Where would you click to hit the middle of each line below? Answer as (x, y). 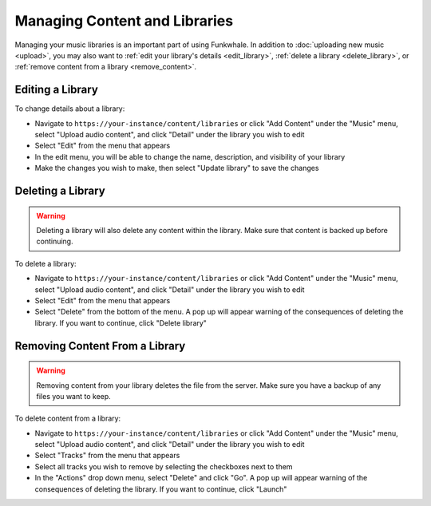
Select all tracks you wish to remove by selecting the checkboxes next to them (164, 466)
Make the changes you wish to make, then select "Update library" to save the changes (177, 168)
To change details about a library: (70, 109)
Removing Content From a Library (100, 346)
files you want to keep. (73, 396)
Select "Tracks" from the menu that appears (107, 456)
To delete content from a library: (68, 418)
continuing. (55, 241)
